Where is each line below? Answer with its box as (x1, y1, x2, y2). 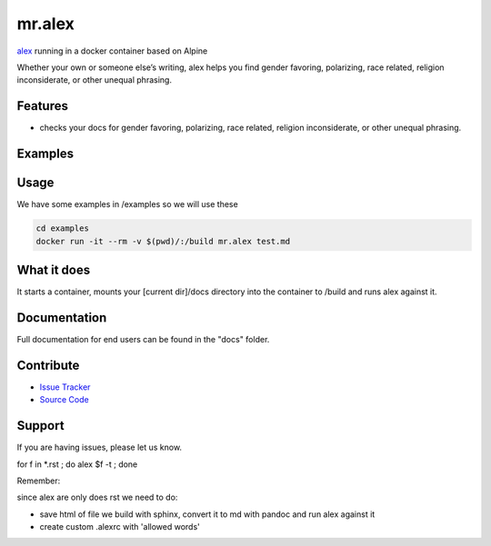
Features (16, 98, 68, 114)
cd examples (35, 223, 90, 233)
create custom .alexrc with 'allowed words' (39, 521, 200, 532)
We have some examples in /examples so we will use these (16, 199, 238, 210)
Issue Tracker (39, 382, 91, 392)
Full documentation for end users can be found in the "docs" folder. (16, 333, 270, 344)
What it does (16, 262, 91, 277)
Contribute (16, 357, 80, 372)
